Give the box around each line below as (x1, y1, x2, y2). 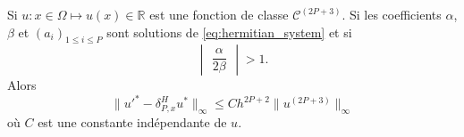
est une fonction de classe (149, 5, 289, 23)
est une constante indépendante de (38, 113, 227, 132)
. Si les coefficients (342, 5, 442, 23)
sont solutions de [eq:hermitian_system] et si (106, 22, 352, 41)
